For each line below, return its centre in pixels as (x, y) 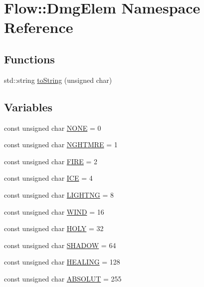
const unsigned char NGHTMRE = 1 (61, 144)
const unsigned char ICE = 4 (48, 178)
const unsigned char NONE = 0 (53, 128)
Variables (28, 107)
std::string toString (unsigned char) (58, 80)
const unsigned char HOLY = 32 (54, 228)
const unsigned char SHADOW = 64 (60, 245)
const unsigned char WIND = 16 (54, 211)
